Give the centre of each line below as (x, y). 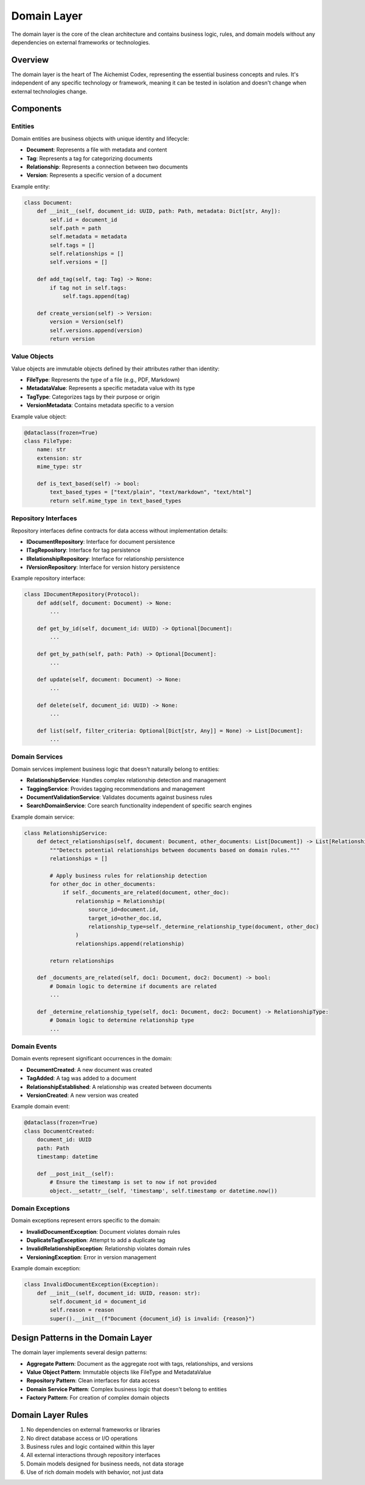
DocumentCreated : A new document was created (89, 1069)
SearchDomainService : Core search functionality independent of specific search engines (139, 805)
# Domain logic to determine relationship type (122, 1020)
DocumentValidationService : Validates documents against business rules (120, 797)
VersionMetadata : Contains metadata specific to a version (100, 405)
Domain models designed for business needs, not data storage (105, 1464)
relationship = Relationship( (120, 901)
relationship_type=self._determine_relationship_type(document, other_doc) (204, 927)
